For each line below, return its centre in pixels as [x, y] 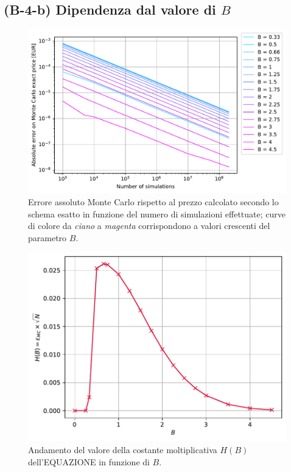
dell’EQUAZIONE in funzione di [89, 461]
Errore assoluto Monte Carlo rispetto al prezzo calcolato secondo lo [153, 201]
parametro [47, 237]
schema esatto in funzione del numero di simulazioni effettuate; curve [157, 213]
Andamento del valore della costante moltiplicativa [123, 449]
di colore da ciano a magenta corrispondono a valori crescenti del [149, 226]
